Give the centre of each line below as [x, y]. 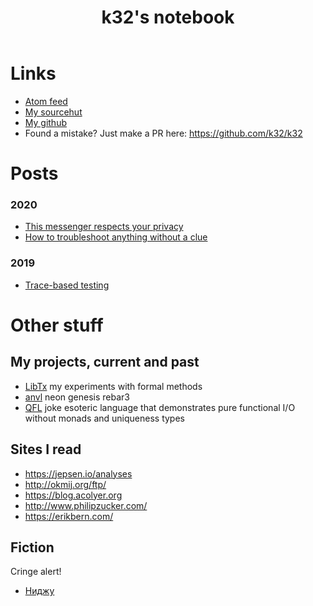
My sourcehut [53, 112]
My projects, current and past [105, 362]
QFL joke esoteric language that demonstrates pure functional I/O [160, 407]
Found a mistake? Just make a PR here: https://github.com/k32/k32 [163, 133]
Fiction [32, 547]
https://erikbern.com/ [69, 516]
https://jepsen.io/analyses [78, 473]
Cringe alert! [36, 572]
